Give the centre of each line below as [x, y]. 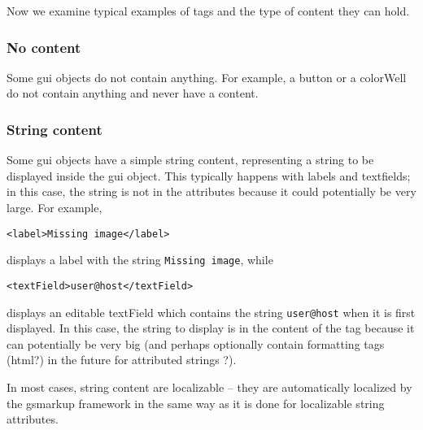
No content [44, 47]
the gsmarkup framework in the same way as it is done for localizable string [196, 403]
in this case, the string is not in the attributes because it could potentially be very [211, 191]
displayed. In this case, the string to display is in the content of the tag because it [211, 328]
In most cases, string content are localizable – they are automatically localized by [209, 387]
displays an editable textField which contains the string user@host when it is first [211, 312]
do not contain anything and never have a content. [133, 93]
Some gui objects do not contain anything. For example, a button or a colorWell [207, 77]
